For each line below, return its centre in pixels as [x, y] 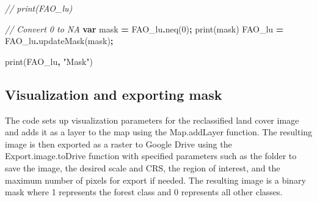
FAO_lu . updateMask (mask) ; [59, 41]
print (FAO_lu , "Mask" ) [49, 61]
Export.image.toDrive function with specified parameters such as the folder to [151, 156]
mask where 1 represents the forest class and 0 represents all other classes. [144, 192]
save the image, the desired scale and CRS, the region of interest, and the [143, 167]
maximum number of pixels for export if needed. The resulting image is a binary [155, 180]
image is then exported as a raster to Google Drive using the [118, 144]
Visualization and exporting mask [114, 94]
